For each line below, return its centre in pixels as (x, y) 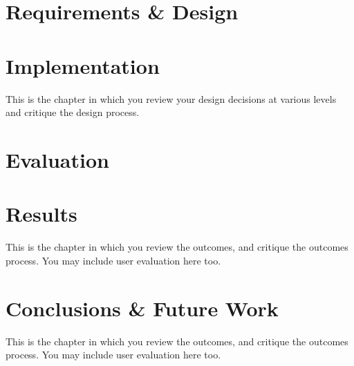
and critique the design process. (73, 112)
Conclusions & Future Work (142, 308)
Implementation (83, 65)
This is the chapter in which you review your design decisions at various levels (171, 98)
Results (41, 214)
